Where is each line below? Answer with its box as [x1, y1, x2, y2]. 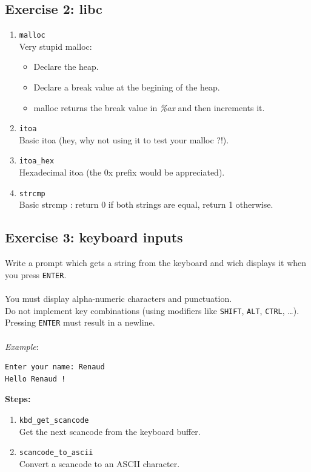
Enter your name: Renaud [5, 363, 105, 372]
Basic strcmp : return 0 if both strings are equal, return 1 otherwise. [19, 198, 273, 211]
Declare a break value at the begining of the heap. [33, 81, 220, 94]
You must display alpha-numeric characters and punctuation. [5, 292, 232, 305]
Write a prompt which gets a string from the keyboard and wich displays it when [5, 256, 307, 269]
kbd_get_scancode [19, 416, 89, 425]
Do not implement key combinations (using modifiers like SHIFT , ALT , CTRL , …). [5, 304, 299, 316]
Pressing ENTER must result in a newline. [5, 316, 155, 329]
